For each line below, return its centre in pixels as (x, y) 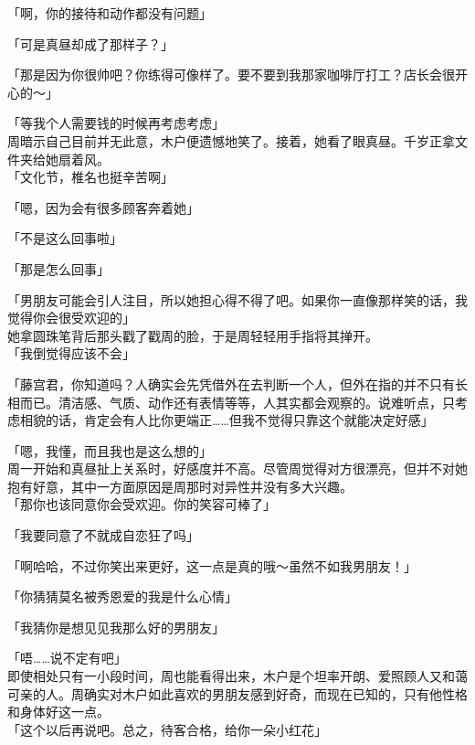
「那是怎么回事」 (58, 268)
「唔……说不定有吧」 (67, 658)
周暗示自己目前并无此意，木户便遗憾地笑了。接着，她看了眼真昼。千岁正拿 (231, 140)
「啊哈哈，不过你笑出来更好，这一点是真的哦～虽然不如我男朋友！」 (212, 565)
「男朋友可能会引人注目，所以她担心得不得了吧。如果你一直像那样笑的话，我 (237, 299)
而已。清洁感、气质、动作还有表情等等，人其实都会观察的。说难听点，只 (237, 402)
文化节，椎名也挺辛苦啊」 (96, 177)
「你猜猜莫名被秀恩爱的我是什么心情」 (122, 596)
